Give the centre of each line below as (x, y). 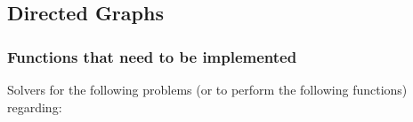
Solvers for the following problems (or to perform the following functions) (207, 89)
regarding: (35, 107)
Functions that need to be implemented (152, 56)
